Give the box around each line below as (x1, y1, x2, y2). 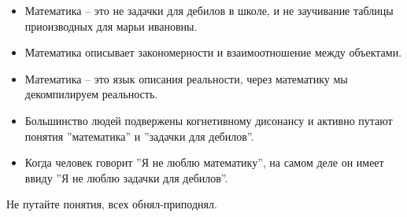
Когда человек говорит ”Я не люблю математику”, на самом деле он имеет (24, 154, 384, 171)
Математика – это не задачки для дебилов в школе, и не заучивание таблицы (24, 2, 394, 18)
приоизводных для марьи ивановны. (24, 17, 198, 34)
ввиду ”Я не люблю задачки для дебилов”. (24, 169, 228, 186)
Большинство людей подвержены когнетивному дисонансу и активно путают (24, 112, 393, 128)
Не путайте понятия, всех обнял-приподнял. (6, 196, 217, 212)
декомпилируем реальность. (24, 86, 158, 102)
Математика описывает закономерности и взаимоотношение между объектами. (24, 44, 402, 61)
